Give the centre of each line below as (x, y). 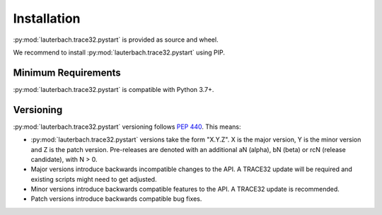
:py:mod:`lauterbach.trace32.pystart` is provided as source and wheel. (116, 40)
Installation (47, 18)
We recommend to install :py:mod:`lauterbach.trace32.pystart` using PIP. (119, 52)
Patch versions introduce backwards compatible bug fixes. (116, 199)
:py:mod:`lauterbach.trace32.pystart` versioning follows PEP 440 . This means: (127, 127)
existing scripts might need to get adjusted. (94, 179)
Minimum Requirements (67, 72)
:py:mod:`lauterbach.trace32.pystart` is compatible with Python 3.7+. (114, 89)
